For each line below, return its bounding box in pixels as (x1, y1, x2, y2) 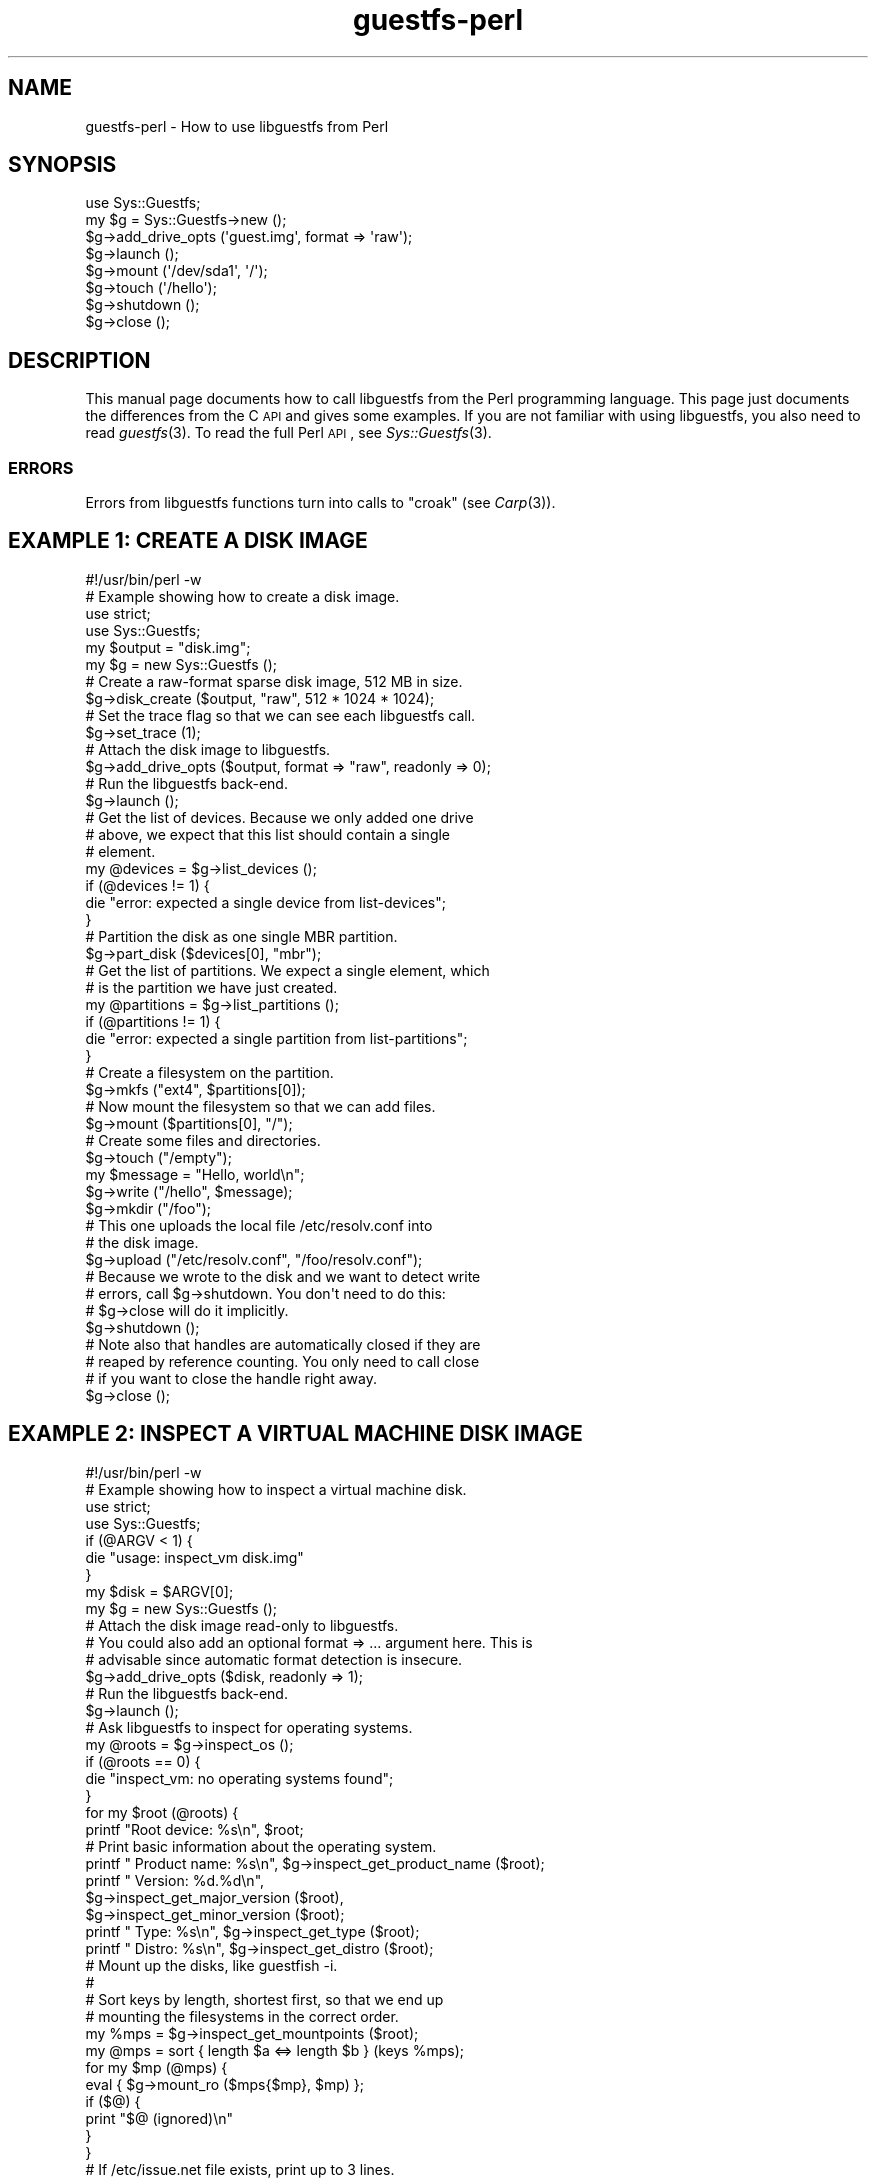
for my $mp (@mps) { (85, 2058, 228, 2076)
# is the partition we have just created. (85, 978, 338, 996)
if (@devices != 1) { (85, 876, 210, 894)
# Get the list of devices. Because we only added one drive (85, 808, 474, 826)
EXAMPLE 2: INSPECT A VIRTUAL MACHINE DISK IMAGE (8, 1421, 583, 1447)
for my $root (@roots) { (85, 1803, 239, 1821)
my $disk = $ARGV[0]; (85, 1582, 234, 1600)
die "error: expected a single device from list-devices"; (85, 893, 446, 911)
